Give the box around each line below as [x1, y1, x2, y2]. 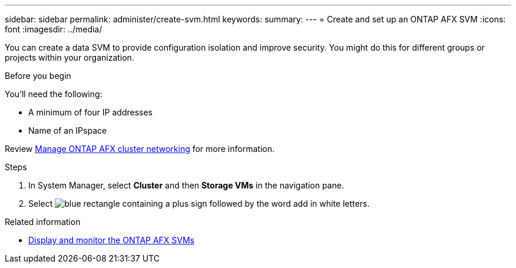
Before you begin [5, 71, 71, 81]
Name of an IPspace [28, 125, 107, 135]
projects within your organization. [5, 52, 134, 62]
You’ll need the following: [5, 89, 102, 99]
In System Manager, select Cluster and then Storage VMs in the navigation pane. [28, 180, 344, 190]
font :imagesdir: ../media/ [5, 24, 102, 34]
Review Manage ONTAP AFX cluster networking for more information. [5, 144, 274, 154]
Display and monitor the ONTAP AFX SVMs [28, 235, 195, 245]
